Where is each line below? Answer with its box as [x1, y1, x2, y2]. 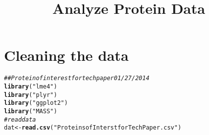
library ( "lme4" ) [4, 83, 57, 90]
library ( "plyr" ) [4, 91, 57, 98]
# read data [4, 116, 36, 123]
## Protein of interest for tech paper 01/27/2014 [4, 75, 150, 82]
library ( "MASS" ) [4, 107, 57, 115]
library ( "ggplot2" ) [4, 99, 68, 107]
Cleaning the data [4, 45, 129, 65]
